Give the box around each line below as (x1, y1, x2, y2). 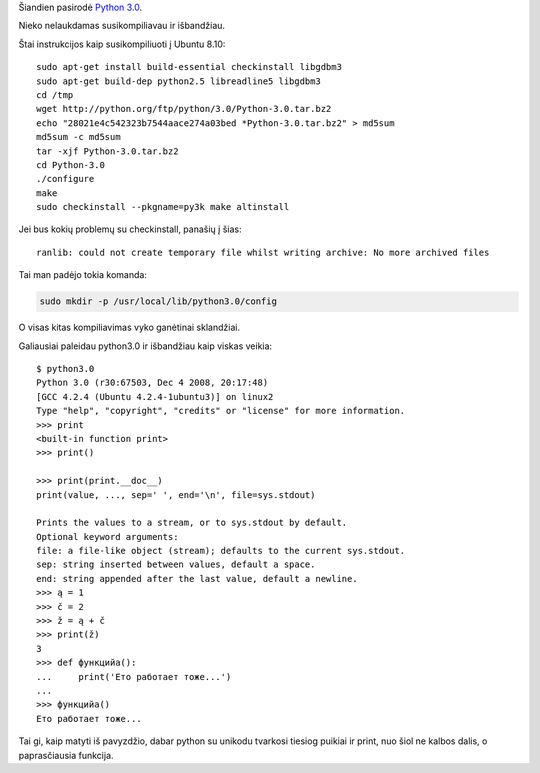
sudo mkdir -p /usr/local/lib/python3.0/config (39, 296, 277, 307)
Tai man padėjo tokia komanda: (18, 269, 147, 281)
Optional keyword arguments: (36, 531, 179, 542)
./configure (36, 173, 95, 185)
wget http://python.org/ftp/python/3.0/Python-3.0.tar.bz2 (36, 103, 332, 115)
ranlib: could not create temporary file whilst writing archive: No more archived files (36, 246, 490, 258)
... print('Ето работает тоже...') (36, 671, 232, 682)
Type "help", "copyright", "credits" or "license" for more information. (36, 405, 406, 417)
